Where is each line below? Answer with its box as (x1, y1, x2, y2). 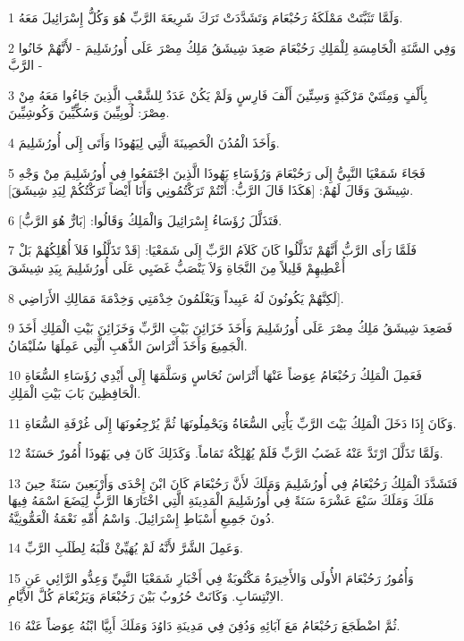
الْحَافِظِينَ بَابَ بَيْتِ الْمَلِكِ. (8, 383, 141, 401)
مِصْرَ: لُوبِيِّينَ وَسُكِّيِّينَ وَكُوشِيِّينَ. (8, 103, 170, 122)
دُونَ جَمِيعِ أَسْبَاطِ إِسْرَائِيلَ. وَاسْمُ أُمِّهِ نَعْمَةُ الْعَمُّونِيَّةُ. (8, 508, 274, 527)
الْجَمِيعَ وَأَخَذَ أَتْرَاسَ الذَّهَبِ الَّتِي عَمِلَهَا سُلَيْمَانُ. (8, 335, 248, 354)
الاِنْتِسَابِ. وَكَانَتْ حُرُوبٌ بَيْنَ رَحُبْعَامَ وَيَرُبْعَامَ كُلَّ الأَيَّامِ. (8, 586, 284, 604)
